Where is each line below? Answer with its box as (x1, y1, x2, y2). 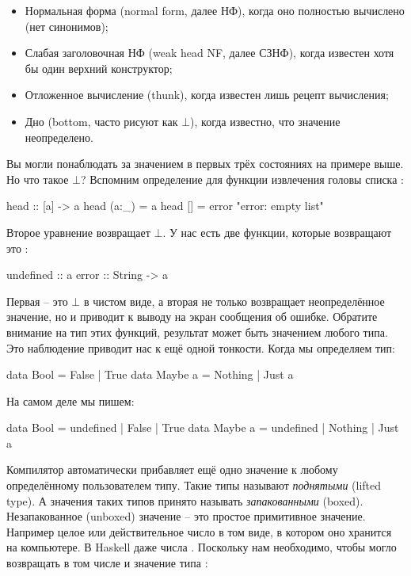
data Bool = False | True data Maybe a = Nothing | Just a (6, 366, 294, 383)
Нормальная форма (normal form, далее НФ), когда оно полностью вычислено (25, 2, 405, 18)
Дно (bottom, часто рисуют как (25, 113, 178, 129)
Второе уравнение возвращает (6, 223, 150, 240)
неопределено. (25, 128, 93, 145)
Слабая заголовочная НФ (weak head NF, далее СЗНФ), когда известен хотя (25, 44, 394, 61)
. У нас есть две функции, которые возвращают (162, 223, 392, 240)
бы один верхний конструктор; (25, 59, 173, 76)
